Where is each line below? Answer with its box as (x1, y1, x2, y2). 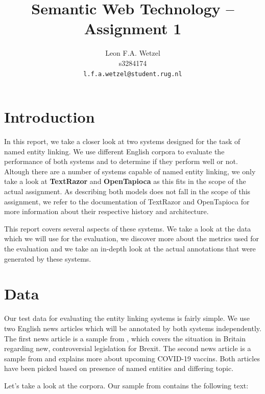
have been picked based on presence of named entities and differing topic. (4, 363, 234, 374)
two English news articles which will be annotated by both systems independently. (4, 322, 261, 333)
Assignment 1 (84, 18, 182, 39)
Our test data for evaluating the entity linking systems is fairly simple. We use (4, 313, 250, 323)
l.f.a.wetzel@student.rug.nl (83, 70, 182, 78)
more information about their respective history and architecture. (4, 206, 209, 217)
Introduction (4, 106, 95, 127)
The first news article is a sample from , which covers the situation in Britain (4, 333, 246, 343)
